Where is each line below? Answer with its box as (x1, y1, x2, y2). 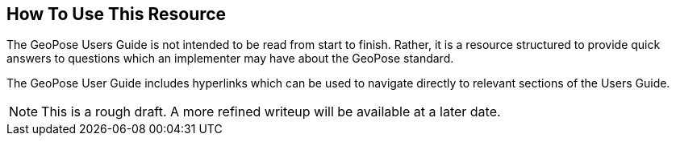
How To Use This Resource (6, 4, 227, 24)
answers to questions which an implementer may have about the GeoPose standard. (6, 51, 454, 66)
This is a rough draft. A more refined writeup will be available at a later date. (41, 103, 501, 120)
